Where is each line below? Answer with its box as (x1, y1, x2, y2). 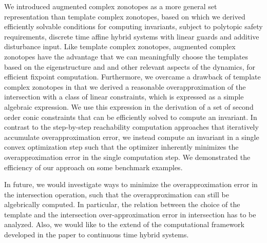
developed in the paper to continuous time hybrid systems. (4, 229, 189, 240)
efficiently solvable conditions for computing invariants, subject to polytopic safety (4, 21, 263, 32)
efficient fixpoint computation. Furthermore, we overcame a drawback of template (4, 71, 261, 82)
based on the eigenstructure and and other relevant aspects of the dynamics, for (4, 61, 256, 72)
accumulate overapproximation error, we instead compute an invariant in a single (4, 131, 259, 142)
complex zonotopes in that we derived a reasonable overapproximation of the (4, 81, 246, 92)
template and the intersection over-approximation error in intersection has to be (4, 209, 256, 219)
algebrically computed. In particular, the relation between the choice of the (4, 199, 240, 210)
